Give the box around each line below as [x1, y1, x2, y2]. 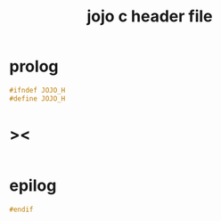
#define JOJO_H [9, 94, 66, 103]
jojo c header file [86, 6, 213, 27]
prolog [9, 56, 59, 77]
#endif [9, 205, 34, 214]
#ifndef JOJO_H [9, 86, 66, 94]
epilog [9, 176, 57, 195]
